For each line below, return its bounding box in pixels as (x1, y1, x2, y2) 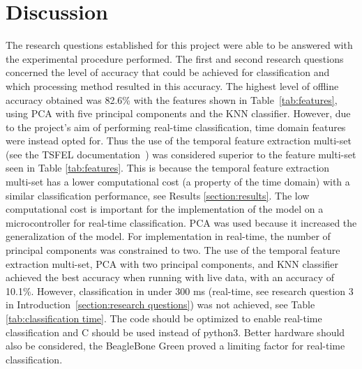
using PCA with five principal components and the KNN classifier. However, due (6, 106, 351, 121)
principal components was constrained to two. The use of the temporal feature (6, 243, 340, 257)
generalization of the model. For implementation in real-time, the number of (6, 229, 331, 243)
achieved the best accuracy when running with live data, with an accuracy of (6, 270, 335, 285)
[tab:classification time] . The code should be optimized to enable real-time (6, 311, 322, 325)
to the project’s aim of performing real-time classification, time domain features (6, 119, 346, 134)
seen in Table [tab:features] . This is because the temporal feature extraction (6, 160, 330, 175)
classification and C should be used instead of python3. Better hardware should (6, 324, 345, 339)
